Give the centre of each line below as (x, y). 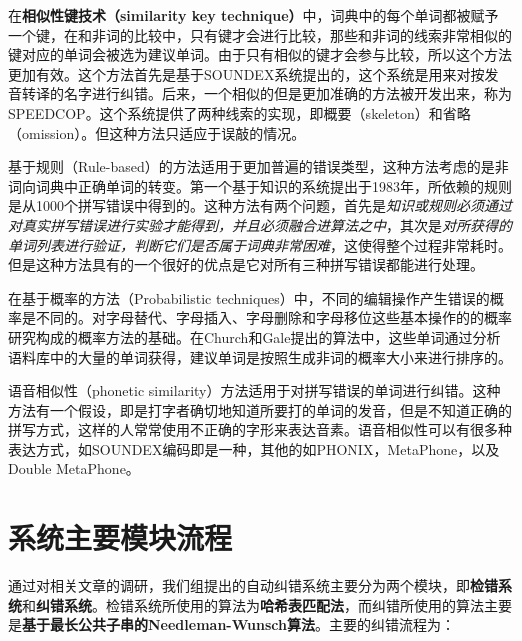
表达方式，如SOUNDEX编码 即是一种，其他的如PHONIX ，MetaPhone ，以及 (254, 448)
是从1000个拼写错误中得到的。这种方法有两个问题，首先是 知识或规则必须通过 (260, 205)
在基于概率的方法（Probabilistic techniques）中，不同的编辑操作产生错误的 (249, 297)
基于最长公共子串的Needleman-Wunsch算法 (168, 624)
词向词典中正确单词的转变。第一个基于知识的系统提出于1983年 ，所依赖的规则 (260, 185)
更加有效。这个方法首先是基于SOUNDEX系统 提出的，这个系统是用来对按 (246, 73)
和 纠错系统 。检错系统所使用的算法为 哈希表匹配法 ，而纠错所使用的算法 (253, 604)
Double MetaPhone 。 (74, 468)
